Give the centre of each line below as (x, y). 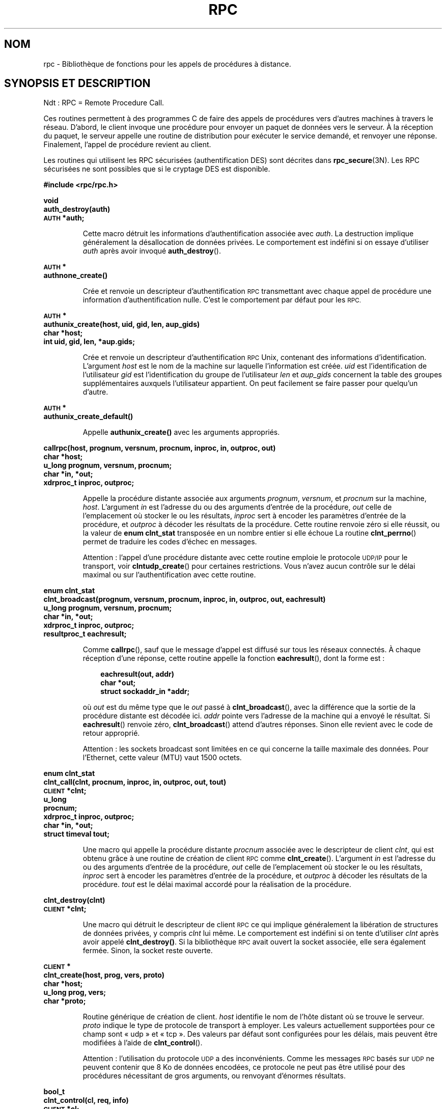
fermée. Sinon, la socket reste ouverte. (148, 951)
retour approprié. (111, 733)
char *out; (118, 683)
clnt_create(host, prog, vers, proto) (104, 975)
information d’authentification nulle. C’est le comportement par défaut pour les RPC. (222, 300)
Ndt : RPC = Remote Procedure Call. (104, 103)
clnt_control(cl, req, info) (86, 1100)
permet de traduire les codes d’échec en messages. (170, 542)
